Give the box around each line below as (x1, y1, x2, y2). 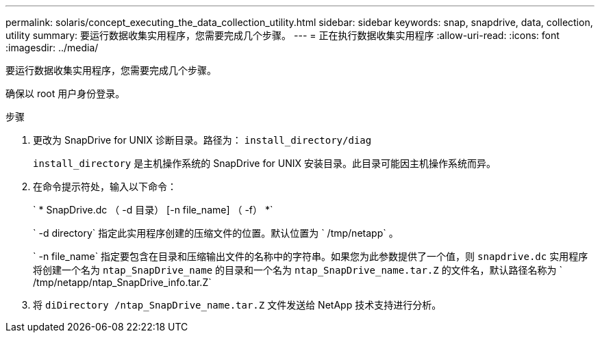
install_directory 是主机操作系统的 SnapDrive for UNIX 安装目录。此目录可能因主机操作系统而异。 (33, 157, 497, 169)
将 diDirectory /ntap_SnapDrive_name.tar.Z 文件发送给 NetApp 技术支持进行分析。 (33, 299, 442, 311)
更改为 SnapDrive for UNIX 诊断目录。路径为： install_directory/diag (33, 134, 372, 146)
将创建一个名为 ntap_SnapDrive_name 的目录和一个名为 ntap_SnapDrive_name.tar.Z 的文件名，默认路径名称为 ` (33, 264, 563, 276)
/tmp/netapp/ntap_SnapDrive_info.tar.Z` (33, 276, 212, 288)
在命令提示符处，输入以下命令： (33, 181, 177, 192)
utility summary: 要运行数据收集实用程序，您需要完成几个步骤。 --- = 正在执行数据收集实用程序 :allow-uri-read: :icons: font (5, 29, 560, 41)
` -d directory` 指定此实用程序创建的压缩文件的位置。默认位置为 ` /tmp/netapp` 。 (33, 227, 399, 239)
